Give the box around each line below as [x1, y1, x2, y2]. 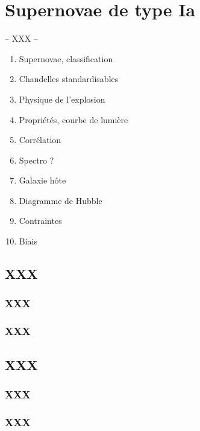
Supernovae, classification [19, 52, 113, 65]
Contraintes [19, 214, 62, 227]
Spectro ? [19, 153, 54, 166]
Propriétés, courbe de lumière [19, 113, 128, 126]
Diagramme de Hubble [19, 194, 102, 206]
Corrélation [19, 133, 61, 146]
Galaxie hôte [19, 174, 66, 187]
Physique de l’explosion [19, 92, 105, 105]
